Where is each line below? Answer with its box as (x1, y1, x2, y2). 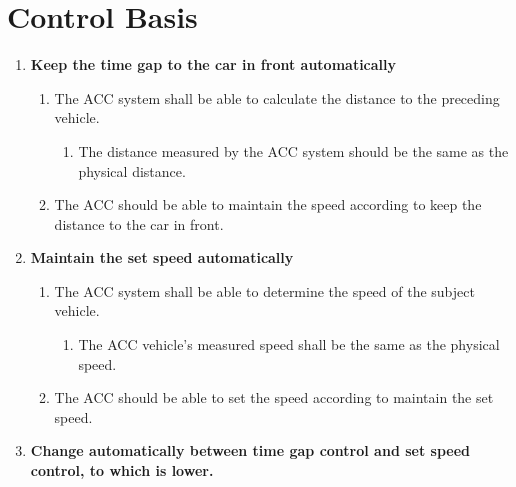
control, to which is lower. (30, 460, 214, 481)
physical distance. (78, 160, 186, 181)
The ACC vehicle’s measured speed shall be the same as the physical (78, 334, 500, 355)
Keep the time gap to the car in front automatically (30, 54, 397, 75)
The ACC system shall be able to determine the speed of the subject (54, 280, 475, 301)
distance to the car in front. (54, 213, 224, 234)
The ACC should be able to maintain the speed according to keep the (54, 194, 482, 215)
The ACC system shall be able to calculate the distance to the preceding (54, 87, 500, 108)
